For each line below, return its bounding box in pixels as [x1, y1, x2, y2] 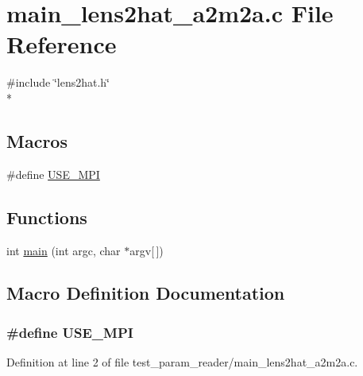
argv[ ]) [129, 242, 164, 258]
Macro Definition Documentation [6, 281, 285, 305]
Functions [6, 204, 87, 229]
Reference [6, 28, 117, 60]
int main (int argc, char [6, 242, 121, 258]
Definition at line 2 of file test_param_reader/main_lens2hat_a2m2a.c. [6, 354, 358, 370]
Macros [6, 128, 68, 153]
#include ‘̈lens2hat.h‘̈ [6, 74, 110, 91]
